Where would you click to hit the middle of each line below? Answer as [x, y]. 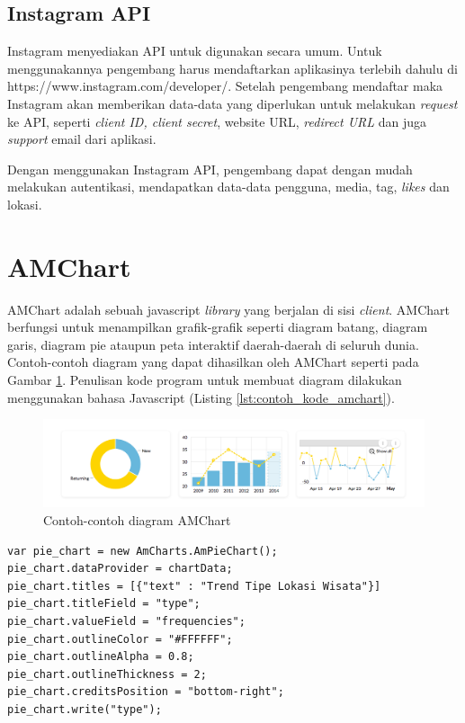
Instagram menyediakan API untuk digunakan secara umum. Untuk [195, 51]
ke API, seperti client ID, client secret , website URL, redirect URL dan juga [217, 121]
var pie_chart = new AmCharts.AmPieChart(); [143, 551]
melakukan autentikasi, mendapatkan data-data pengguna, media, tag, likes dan [228, 187]
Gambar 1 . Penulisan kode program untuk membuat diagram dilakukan [205, 380]
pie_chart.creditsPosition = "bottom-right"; [146, 692]
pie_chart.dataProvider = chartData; [120, 569]
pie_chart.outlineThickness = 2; [107, 674]
